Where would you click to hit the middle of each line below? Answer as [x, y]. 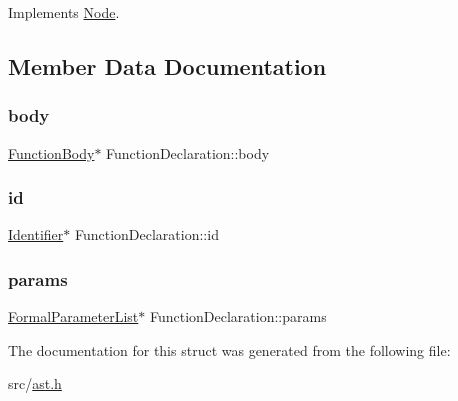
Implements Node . [64, 12]
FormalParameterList [73, 316]
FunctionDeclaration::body [188, 152]
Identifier [36, 234]
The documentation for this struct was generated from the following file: [229, 349]
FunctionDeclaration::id [146, 234]
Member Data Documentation [167, 65]
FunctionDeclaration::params [238, 316]
